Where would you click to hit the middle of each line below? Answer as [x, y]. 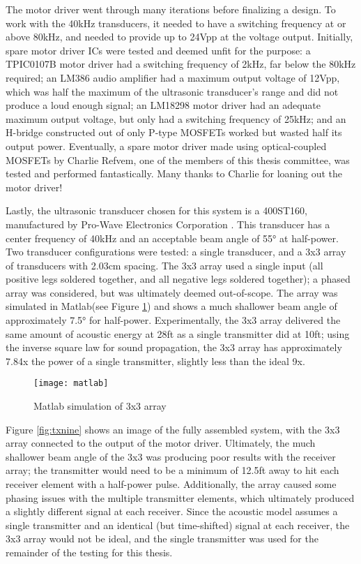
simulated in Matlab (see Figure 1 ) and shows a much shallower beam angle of [171, 306]
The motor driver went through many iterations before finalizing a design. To [171, 9]
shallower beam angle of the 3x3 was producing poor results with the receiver [171, 456]
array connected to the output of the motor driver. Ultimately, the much [161, 443]
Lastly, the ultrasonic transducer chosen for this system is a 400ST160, [157, 210]
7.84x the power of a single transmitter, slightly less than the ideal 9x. [155, 361]
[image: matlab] [71, 384]
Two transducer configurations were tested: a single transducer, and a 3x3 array [176, 252]
